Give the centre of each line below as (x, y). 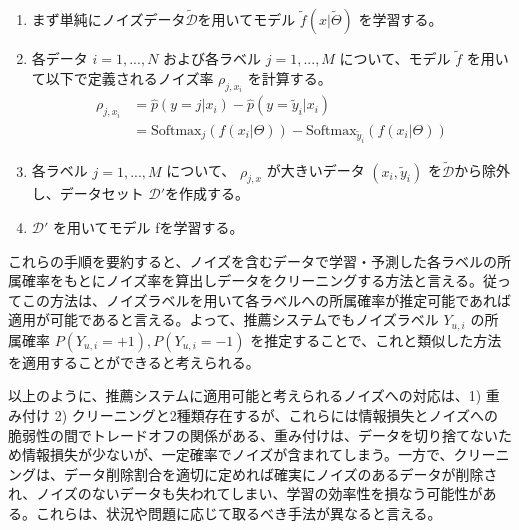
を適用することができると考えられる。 (134, 361)
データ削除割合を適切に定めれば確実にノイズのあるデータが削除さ (280, 473)
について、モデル (395, 58)
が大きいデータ (315, 170)
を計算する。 (289, 77)
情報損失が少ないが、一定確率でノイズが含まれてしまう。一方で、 (237, 454)
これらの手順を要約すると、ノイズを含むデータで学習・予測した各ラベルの (253, 260)
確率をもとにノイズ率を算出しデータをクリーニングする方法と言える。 (252, 280)
